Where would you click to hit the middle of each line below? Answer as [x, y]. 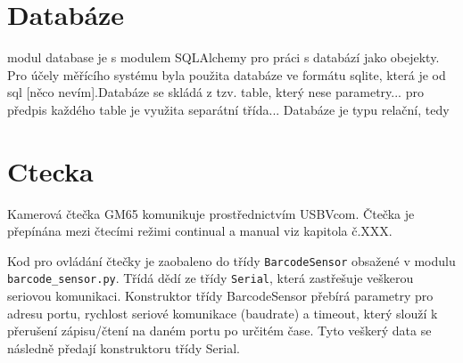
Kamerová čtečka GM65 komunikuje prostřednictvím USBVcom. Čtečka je [211, 213]
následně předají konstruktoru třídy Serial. [124, 347]
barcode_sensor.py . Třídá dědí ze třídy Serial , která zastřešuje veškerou [211, 278]
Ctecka [50, 170]
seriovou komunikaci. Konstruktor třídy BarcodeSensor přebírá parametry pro [220, 296]
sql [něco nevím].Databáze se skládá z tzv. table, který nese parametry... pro [215, 92]
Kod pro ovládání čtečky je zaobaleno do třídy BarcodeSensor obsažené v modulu [231, 260]
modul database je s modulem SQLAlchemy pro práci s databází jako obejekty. [223, 57]
